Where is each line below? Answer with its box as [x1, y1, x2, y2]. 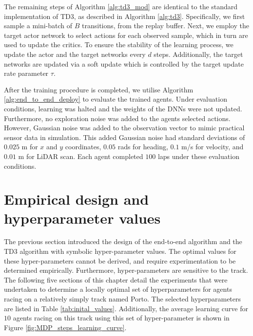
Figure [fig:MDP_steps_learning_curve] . [4, 322, 127, 332]
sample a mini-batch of [4, 20, 73, 31]
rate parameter [4, 68, 49, 78]
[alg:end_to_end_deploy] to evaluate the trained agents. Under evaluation [4, 94, 227, 104]
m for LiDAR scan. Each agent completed [18, 151, 143, 161]
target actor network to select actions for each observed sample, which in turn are [4, 30, 248, 40]
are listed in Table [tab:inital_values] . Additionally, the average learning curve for [4, 303, 248, 313]
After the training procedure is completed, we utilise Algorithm [4, 84, 194, 94]
